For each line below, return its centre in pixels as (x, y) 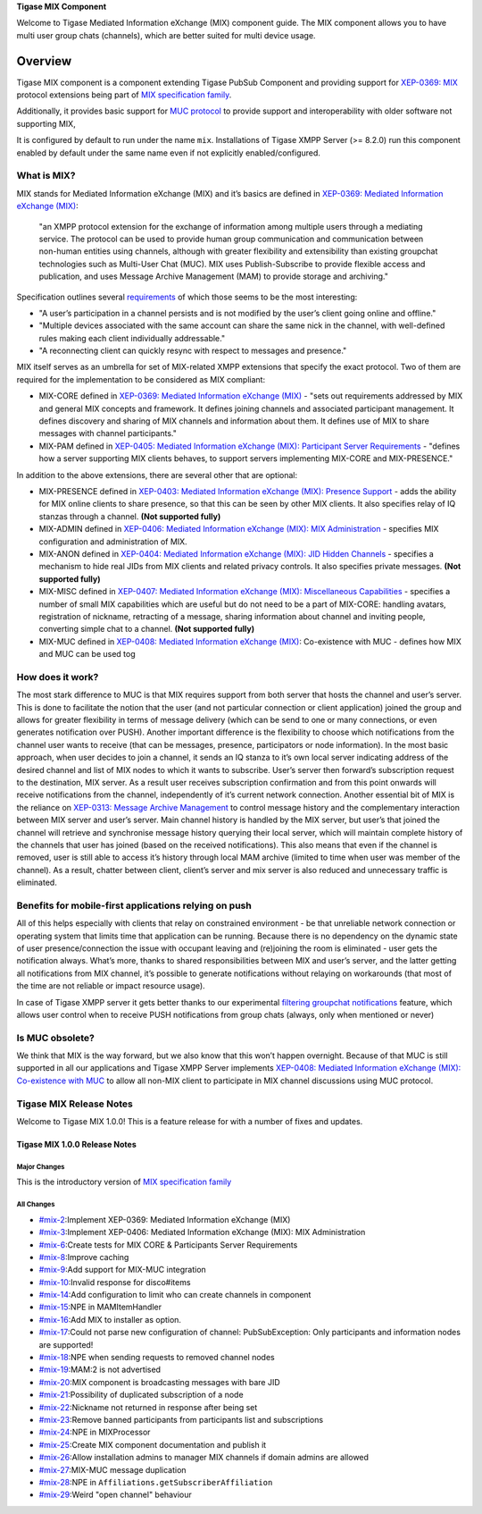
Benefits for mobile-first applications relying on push (134, 905)
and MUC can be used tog (87, 654)
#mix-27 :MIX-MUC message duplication (112, 1469)
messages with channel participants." (108, 433)
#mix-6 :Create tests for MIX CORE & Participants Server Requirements (168, 1245)
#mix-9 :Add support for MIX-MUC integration (123, 1270)
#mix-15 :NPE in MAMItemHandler (100, 1307)
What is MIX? (46, 176)
